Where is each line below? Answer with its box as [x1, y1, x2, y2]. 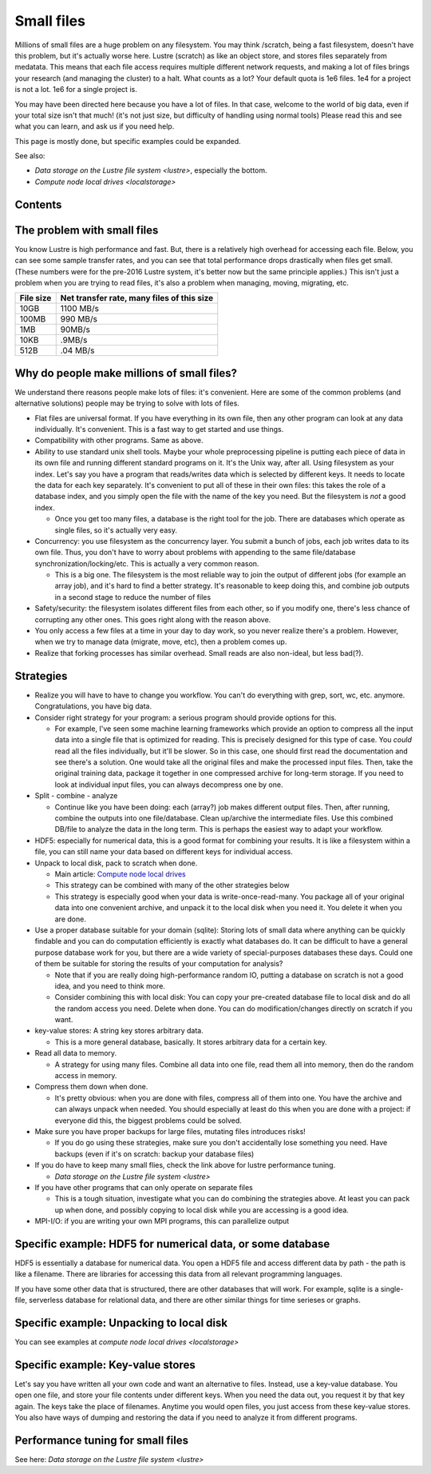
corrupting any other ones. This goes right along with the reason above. [34, 614, 271, 624]
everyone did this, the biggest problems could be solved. [54, 1116, 243, 1125]
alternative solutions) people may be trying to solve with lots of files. [14, 398, 239, 408]
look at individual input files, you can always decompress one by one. [54, 780, 283, 789]
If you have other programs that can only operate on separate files [34, 1182, 253, 1192]
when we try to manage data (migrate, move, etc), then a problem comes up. [34, 637, 287, 647]
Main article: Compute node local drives [54, 869, 187, 879]
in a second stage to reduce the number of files [54, 592, 212, 601]
